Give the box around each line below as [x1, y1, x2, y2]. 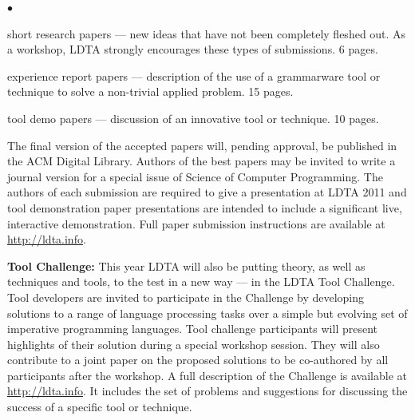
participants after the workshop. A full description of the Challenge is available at [7, 367, 407, 383]
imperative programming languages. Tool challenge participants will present [7, 320, 378, 337]
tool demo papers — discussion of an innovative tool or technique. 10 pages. [7, 109, 379, 126]
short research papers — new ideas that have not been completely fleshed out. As [7, 25, 406, 42]
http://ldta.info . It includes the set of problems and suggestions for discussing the [7, 382, 408, 399]
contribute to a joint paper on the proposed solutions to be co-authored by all [7, 351, 389, 368]
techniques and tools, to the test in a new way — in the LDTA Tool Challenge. [7, 273, 395, 290]
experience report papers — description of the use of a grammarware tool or [7, 67, 381, 84]
